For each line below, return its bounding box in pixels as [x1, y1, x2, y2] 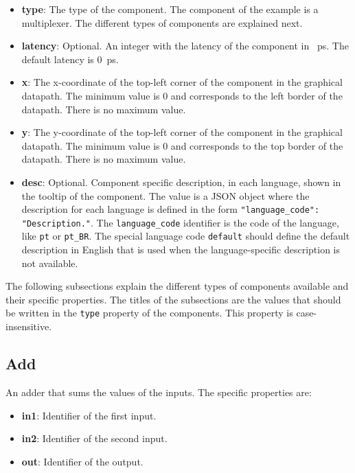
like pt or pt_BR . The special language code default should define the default [21, 229, 350, 243]
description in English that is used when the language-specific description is [21, 242, 341, 257]
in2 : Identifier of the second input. [21, 431, 168, 446]
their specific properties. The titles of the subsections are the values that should [5, 292, 341, 306]
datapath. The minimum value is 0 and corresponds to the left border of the [21, 88, 343, 102]
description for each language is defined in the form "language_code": [21, 202, 320, 216]
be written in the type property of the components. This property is [5, 305, 293, 320]
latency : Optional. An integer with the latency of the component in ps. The [21, 38, 349, 53]
